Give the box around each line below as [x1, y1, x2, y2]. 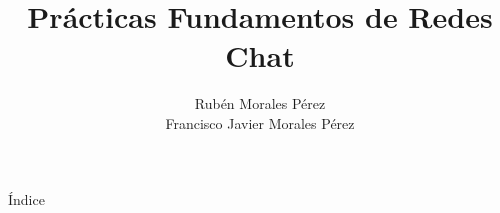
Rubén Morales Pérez [194, 93, 326, 114]
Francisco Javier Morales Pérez [165, 112, 355, 133]
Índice [8, 188, 45, 209]
